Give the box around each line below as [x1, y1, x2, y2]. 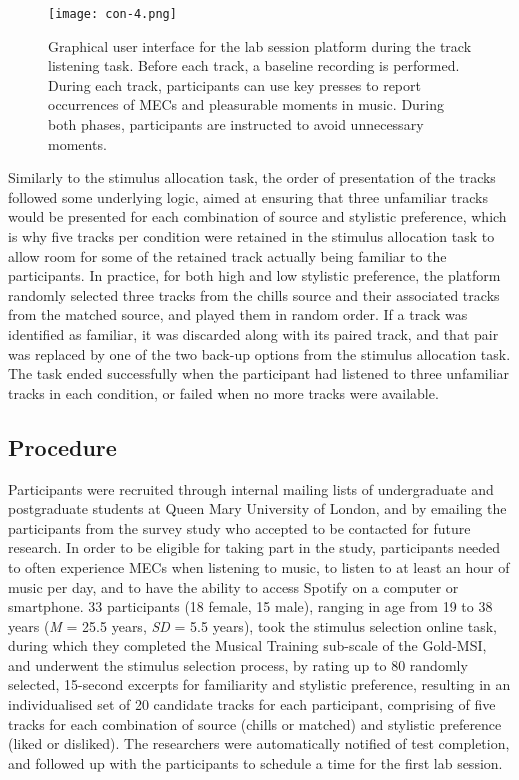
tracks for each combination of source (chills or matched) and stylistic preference [8, 713, 502, 734]
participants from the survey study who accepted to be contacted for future [8, 517, 471, 538]
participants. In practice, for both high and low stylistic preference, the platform [8, 265, 501, 286]
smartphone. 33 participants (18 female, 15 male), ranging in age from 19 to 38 [8, 596, 493, 617]
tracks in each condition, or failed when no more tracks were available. [8, 382, 439, 403]
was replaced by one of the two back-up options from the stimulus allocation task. [8, 343, 511, 364]
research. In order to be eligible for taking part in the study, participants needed [8, 537, 501, 558]
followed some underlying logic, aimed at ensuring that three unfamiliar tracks [8, 186, 488, 207]
